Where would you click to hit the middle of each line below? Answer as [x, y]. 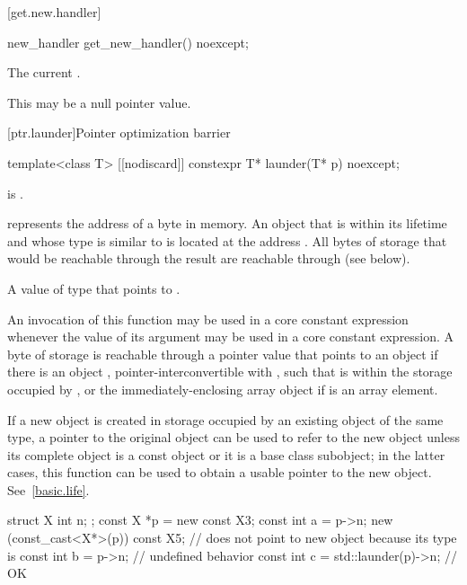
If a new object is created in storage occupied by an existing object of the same [225, 419]
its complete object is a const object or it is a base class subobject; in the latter [226, 454]
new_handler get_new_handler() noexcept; [128, 42]
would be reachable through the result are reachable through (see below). [209, 258]
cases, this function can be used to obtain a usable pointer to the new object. [220, 472]
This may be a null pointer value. [99, 102]
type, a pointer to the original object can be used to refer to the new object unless [233, 437]
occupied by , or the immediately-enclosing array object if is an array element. [223, 389]
